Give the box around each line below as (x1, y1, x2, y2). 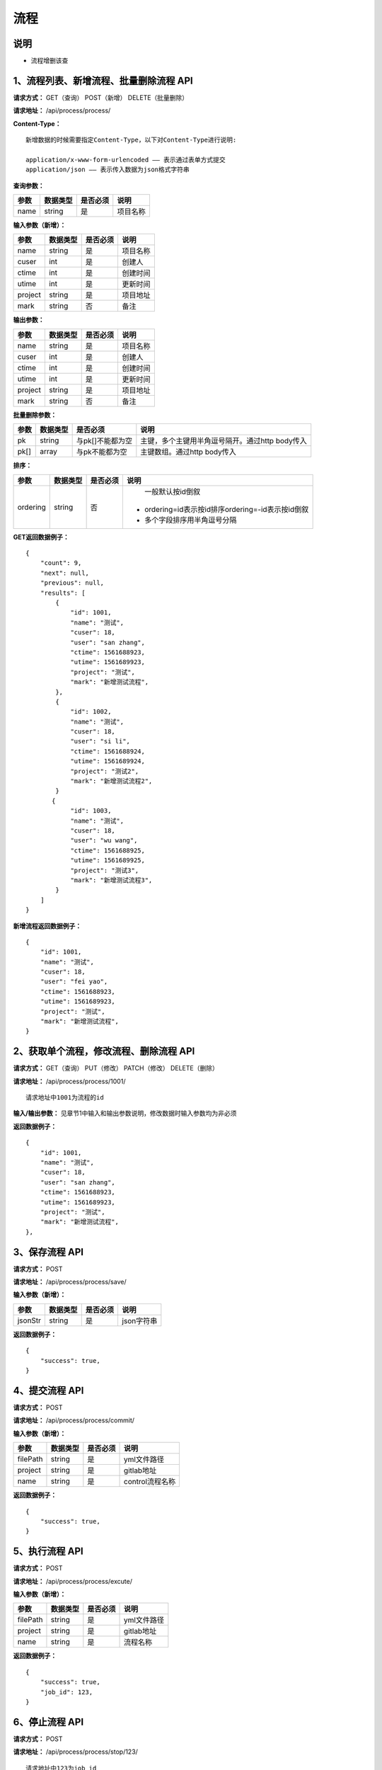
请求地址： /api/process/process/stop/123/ (13, 1747, 138, 1756)
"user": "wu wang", (70, 836, 138, 845)
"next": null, (40, 569, 90, 577)
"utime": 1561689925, (70, 857, 145, 864)
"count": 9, (40, 559, 82, 567)
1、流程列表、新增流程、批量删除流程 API (13, 74, 194, 86)
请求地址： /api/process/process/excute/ (13, 1577, 132, 1585)
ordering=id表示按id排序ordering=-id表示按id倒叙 (144, 504, 309, 514)
